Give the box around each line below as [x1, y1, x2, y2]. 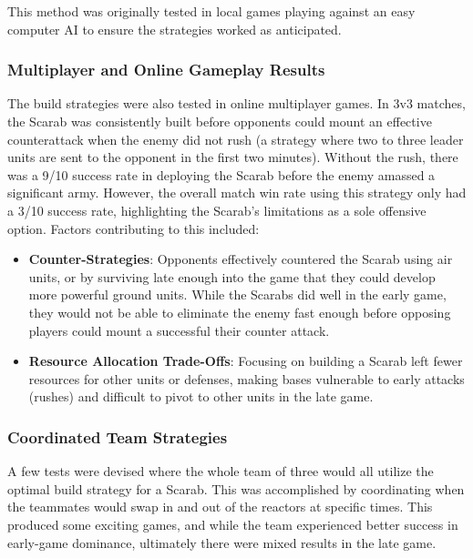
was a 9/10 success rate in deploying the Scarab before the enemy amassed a [7, 165, 436, 184]
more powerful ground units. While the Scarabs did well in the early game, [28, 285, 447, 304]
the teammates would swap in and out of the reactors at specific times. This [7, 497, 433, 516]
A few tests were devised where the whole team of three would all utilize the [7, 462, 434, 481]
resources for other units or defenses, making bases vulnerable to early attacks [28, 369, 465, 388]
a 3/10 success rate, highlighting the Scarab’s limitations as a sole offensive [7, 200, 427, 219]
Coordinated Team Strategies [7, 425, 228, 448]
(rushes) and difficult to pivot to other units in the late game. [28, 387, 374, 406]
